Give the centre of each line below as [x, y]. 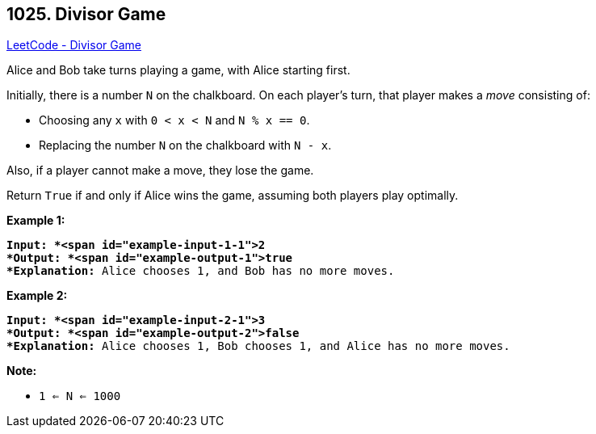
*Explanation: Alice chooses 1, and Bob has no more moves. [201, 271]
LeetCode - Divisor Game [74, 45]
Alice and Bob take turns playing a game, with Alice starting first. [178, 70]
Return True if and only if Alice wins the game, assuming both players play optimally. [233, 196]
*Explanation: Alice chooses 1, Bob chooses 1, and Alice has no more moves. [258, 346]
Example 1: [36, 221]
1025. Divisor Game [86, 14]
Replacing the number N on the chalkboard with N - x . [185, 145]
